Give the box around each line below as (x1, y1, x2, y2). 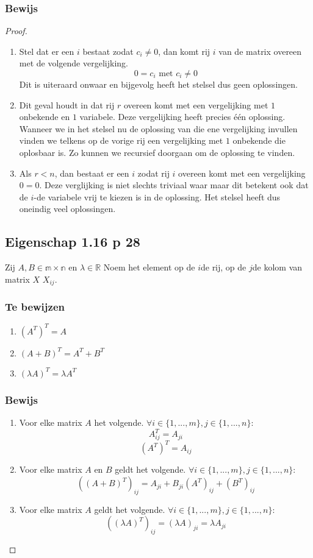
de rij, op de (200, 261, 246, 274)
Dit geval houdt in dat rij (19, 98, 115, 111)
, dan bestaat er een (54, 166, 129, 179)
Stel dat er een (19, 44, 74, 57)
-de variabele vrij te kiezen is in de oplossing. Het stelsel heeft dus (34, 190, 281, 203)
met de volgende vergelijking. (19, 57, 128, 69)
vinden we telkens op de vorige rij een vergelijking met (19, 134, 223, 147)
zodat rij (137, 166, 170, 179)
